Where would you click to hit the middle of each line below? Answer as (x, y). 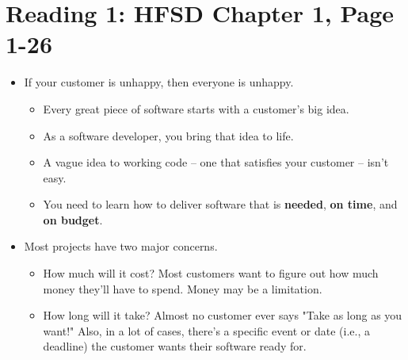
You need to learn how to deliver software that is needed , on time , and (220, 204)
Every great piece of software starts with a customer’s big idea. (196, 108)
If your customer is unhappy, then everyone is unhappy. (159, 82)
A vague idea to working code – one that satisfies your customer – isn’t (216, 162)
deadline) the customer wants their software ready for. (175, 346)
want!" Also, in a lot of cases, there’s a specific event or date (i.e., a (207, 330)
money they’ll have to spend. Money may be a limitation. (183, 288)
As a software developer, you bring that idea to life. (168, 135)
